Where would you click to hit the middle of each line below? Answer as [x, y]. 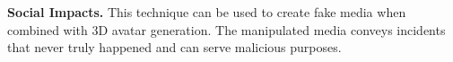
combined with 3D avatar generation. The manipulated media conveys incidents [226, 29]
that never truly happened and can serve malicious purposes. [174, 47]
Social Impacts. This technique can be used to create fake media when [207, 12]
